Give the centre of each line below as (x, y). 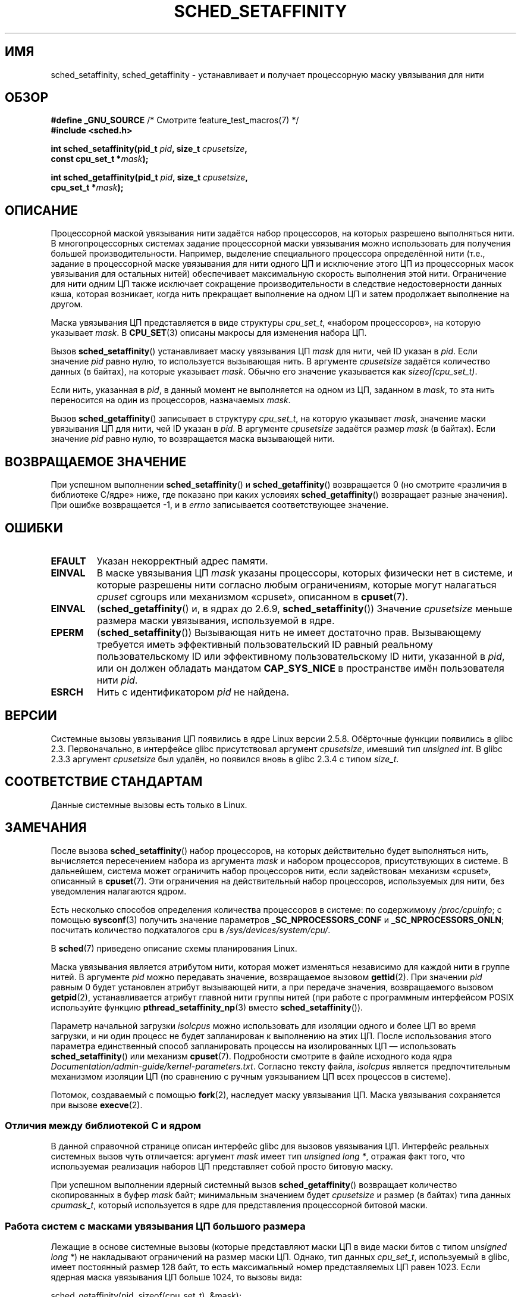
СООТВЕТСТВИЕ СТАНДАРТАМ (104, 782)
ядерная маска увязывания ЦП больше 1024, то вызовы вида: (176, 1277)
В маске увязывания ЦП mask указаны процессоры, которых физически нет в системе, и (305, 573)
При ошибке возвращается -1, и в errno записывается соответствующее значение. (220, 505)
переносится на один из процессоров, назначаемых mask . (171, 400)
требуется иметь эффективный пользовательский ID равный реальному (265, 644)
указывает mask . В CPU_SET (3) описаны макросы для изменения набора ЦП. (209, 333)
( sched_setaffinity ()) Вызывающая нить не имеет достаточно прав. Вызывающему (289, 632)
